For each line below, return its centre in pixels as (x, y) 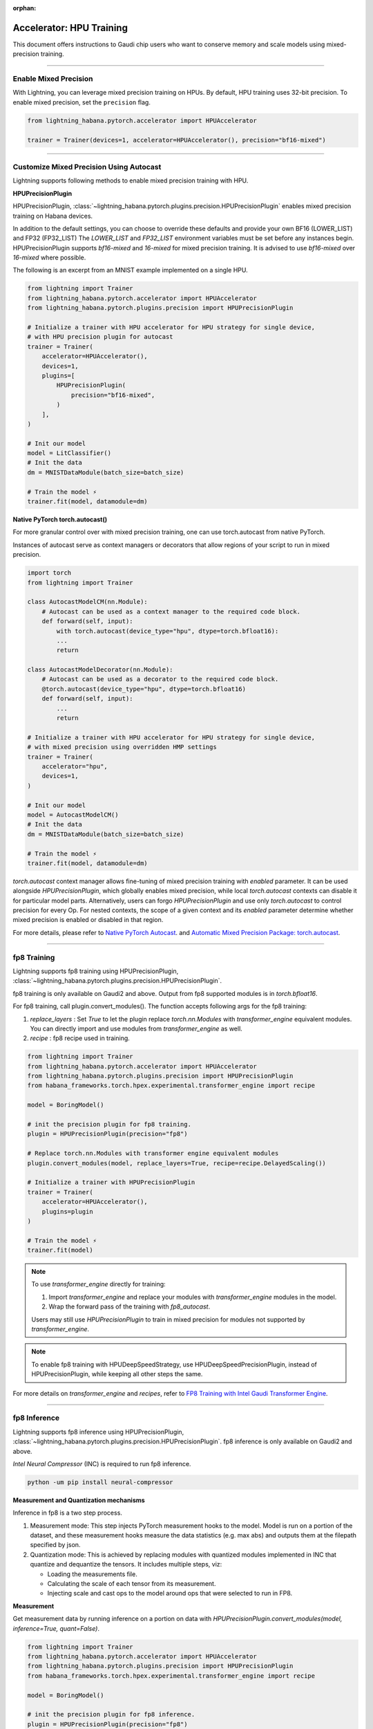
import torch (49, 573)
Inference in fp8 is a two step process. (67, 1513)
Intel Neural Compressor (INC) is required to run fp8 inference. (102, 1463)
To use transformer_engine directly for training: (98, 1284)
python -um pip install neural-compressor (100, 1482)
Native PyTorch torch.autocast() (60, 519)
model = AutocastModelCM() (73, 815)
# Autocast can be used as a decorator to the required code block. (160, 679)
